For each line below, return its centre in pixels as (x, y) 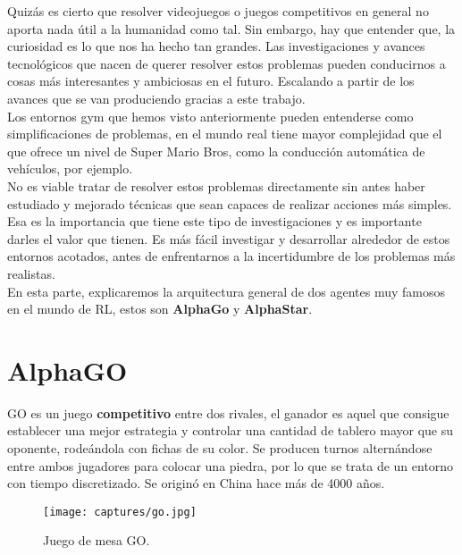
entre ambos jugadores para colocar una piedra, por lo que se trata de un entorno (231, 465)
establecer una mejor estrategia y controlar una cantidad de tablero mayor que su (231, 430)
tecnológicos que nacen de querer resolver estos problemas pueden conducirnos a (227, 63)
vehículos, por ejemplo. (70, 168)
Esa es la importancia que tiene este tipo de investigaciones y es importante (214, 221)
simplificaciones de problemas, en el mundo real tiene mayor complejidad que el (225, 134)
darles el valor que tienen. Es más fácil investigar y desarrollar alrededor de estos (229, 238)
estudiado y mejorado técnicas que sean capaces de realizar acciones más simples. (230, 203)
